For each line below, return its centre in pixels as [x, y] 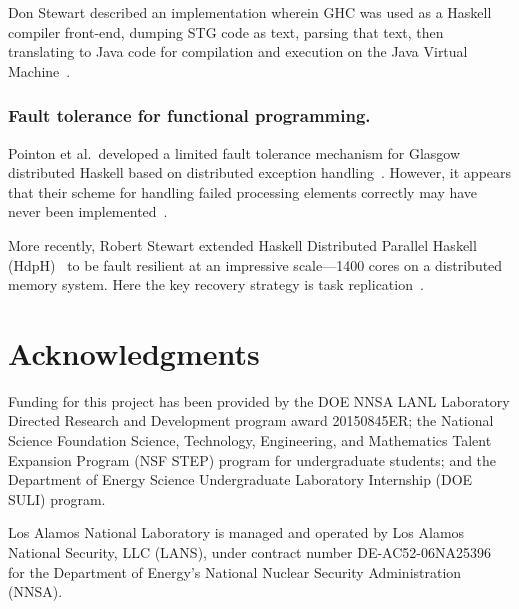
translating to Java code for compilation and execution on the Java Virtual [238, 51]
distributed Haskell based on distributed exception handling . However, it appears [260, 172]
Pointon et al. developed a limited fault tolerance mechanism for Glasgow [234, 152]
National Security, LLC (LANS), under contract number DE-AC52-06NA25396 [249, 552]
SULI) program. [57, 498]
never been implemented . [88, 211]
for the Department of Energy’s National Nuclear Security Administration [235, 571]
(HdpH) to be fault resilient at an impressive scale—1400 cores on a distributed [255, 264]
